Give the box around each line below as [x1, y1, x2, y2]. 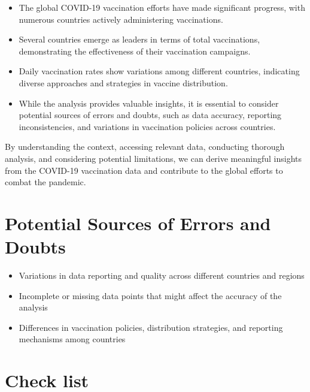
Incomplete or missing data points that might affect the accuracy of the [19, 289, 282, 301]
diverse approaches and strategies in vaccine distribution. [19, 76, 228, 89]
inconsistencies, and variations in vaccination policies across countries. [19, 120, 276, 132]
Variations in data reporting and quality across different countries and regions [19, 269, 305, 282]
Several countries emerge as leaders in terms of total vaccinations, [19, 33, 260, 46]
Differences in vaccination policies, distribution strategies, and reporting [19, 321, 283, 333]
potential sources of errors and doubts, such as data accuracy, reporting [19, 108, 282, 121]
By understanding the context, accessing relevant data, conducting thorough [5, 140, 285, 153]
